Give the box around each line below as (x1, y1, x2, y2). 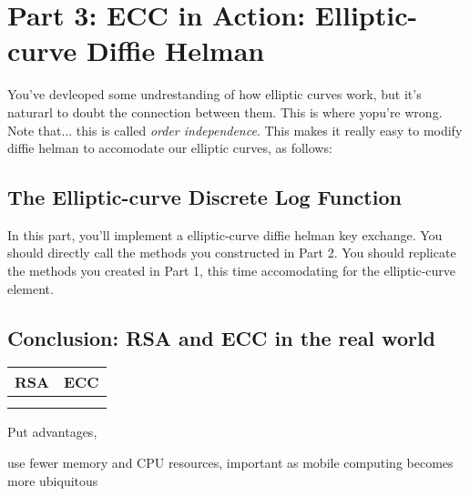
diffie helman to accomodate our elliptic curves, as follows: (7, 138, 332, 157)
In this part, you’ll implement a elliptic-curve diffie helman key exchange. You (7, 225, 443, 244)
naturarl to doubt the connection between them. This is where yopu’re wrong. (7, 102, 443, 121)
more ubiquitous (7, 471, 98, 490)
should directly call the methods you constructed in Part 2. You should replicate (7, 243, 456, 262)
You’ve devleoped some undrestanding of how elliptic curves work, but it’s (7, 85, 422, 104)
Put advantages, (7, 422, 97, 441)
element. (7, 278, 54, 298)
